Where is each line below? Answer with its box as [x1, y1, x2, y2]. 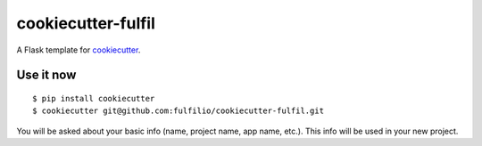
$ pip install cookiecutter [32, 93, 155, 103]
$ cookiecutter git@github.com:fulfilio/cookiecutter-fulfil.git [32, 106, 325, 116]
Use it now [16, 68, 77, 83]
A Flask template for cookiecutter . [16, 45, 141, 55]
